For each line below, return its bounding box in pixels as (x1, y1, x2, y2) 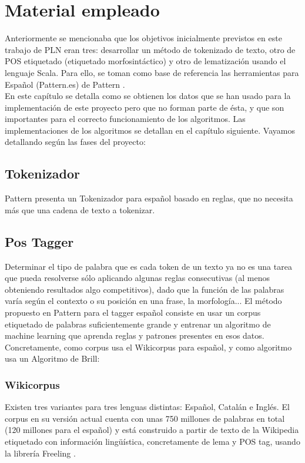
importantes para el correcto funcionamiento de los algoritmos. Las (5, 113, 246, 125)
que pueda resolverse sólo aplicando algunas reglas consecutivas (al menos (5, 272, 270, 284)
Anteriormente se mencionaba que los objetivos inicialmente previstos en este (5, 32, 282, 44)
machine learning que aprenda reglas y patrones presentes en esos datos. (5, 329, 264, 342)
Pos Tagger (5, 232, 74, 250)
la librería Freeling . (5, 447, 76, 459)
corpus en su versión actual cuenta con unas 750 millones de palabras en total (5, 412, 285, 424)
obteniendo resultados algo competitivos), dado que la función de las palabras (5, 283, 284, 295)
